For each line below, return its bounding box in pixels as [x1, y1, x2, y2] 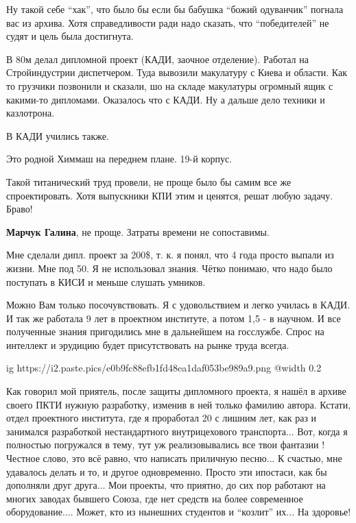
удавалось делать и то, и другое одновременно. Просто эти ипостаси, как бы [6, 464, 327, 478]
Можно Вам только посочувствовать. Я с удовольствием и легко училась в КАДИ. [6, 297, 351, 312]
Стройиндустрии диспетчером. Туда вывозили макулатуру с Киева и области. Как [6, 65, 348, 80]
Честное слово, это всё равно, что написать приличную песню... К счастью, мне [6, 451, 342, 465]
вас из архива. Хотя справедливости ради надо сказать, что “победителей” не [6, 15, 329, 29]
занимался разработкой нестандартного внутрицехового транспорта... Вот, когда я [6, 424, 348, 438]
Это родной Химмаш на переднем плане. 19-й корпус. [6, 151, 232, 166]
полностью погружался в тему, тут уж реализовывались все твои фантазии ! [6, 437, 325, 452]
